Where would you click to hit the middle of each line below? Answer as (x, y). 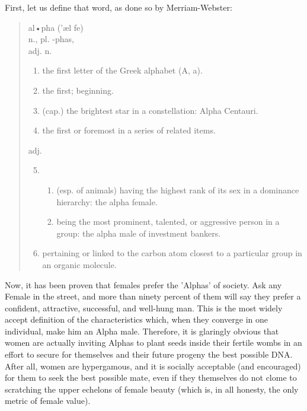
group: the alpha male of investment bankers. (139, 233)
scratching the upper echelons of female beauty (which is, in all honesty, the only (152, 389)
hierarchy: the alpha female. (107, 201)
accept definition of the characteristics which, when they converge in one (136, 319)
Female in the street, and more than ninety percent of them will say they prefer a (153, 296)
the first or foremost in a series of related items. (129, 130)
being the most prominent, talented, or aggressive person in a (168, 222)
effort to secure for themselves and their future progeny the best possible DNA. (149, 354)
